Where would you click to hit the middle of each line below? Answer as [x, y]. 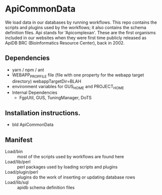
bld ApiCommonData [33, 125]
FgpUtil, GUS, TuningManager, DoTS [55, 98]
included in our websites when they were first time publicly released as [76, 38]
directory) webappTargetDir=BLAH [46, 81]
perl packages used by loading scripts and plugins [67, 167]
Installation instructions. [43, 113]
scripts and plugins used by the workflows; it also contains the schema [76, 27]
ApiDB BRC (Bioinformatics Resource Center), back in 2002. [65, 43]
